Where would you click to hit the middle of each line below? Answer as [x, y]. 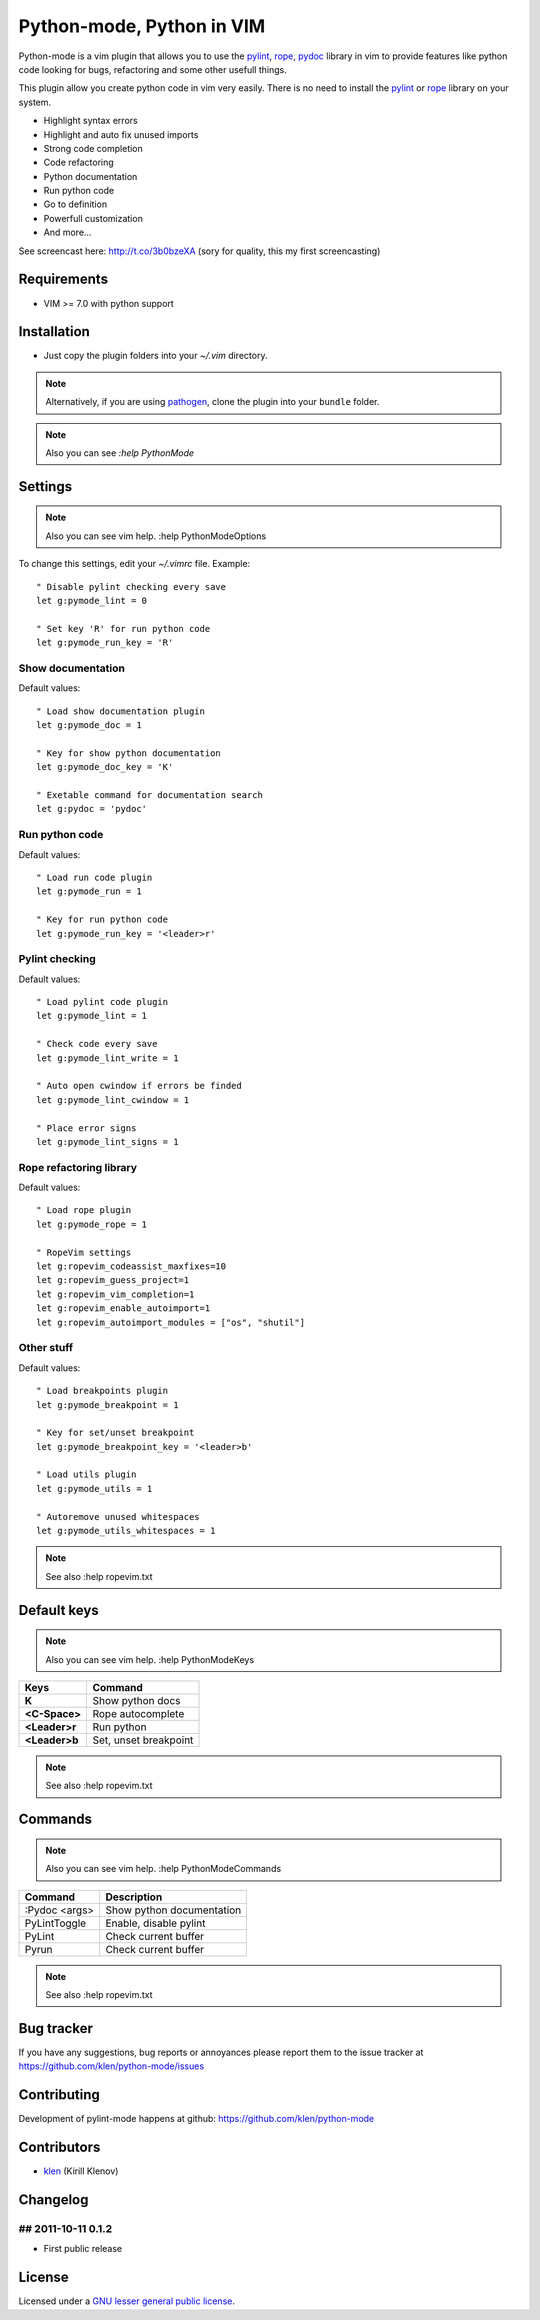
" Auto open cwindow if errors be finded [139, 1086]
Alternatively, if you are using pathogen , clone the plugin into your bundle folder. [212, 402]
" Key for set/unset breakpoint [115, 1433]
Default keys [58, 1610]
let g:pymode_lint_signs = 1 [107, 1141]
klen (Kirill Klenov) [81, 2171]
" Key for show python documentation [129, 753]
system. [35, 102]
